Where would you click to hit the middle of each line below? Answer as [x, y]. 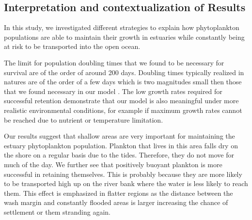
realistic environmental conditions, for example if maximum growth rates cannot [123, 110]
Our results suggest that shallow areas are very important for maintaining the [119, 136]
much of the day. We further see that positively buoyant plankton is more [113, 164]
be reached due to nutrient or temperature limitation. [84, 119]
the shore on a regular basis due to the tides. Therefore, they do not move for [119, 155]
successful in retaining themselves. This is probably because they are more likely [123, 174]
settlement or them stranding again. [57, 212]
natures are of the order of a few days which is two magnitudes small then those [123, 82]
